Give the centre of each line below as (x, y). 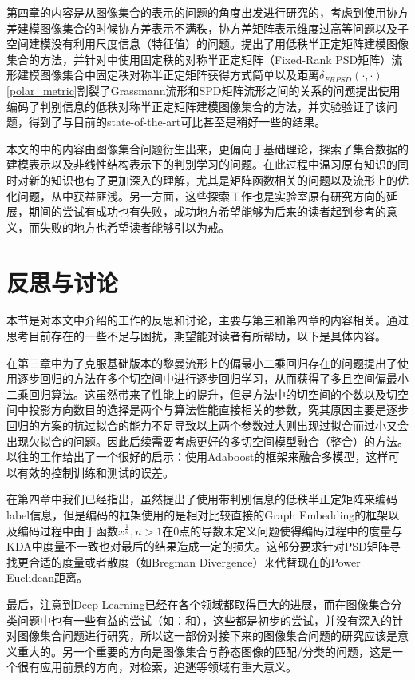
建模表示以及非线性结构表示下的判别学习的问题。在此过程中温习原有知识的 (202, 164)
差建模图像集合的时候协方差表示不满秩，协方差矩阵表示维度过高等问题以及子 (207, 28)
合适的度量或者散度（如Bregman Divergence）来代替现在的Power (194, 561)
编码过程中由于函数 (67, 530)
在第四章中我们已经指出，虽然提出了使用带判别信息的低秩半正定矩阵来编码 (202, 499)
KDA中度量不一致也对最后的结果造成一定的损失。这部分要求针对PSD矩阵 (198, 546)
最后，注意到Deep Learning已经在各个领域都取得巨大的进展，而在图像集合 (199, 604)
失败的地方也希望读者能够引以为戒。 (134, 227)
